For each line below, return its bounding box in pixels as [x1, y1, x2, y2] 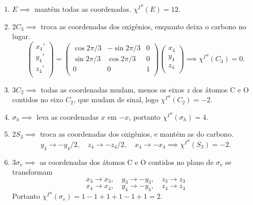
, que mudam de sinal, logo [74, 94, 158, 105]
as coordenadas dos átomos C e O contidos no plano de [40, 156, 214, 167]
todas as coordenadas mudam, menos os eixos [41, 84, 185, 95]
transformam [12, 166, 53, 177]
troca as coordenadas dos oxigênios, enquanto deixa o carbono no [41, 21, 246, 31]
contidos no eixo [12, 94, 63, 105]
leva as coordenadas [37, 111, 99, 122]
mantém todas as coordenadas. [34, 4, 132, 14]
